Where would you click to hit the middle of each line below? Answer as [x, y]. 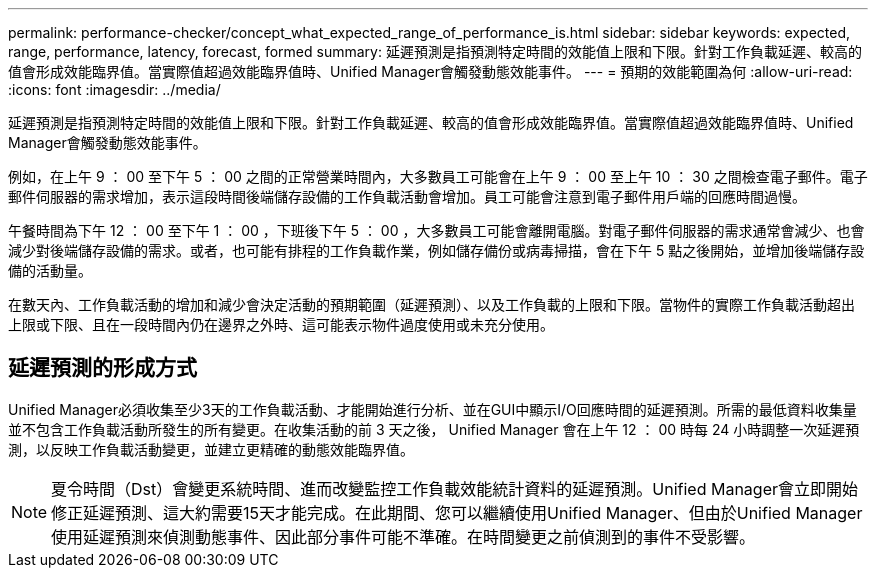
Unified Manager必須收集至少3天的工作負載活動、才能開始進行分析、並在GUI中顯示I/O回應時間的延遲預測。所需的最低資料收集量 [432, 409]
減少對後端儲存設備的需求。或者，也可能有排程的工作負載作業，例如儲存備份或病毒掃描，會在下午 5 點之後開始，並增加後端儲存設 [436, 250]
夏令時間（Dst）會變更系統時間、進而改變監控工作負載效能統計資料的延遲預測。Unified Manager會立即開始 [454, 488]
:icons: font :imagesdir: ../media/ [114, 89]
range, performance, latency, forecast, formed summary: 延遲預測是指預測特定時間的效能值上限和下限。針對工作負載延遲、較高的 [435, 51]
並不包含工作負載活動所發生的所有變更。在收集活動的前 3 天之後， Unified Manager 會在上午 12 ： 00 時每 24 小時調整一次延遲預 [434, 429]
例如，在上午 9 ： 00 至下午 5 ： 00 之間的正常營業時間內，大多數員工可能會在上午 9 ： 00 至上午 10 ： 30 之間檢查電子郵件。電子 [438, 176]
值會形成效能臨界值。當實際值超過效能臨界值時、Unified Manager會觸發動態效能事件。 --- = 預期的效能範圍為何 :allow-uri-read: [430, 71]
